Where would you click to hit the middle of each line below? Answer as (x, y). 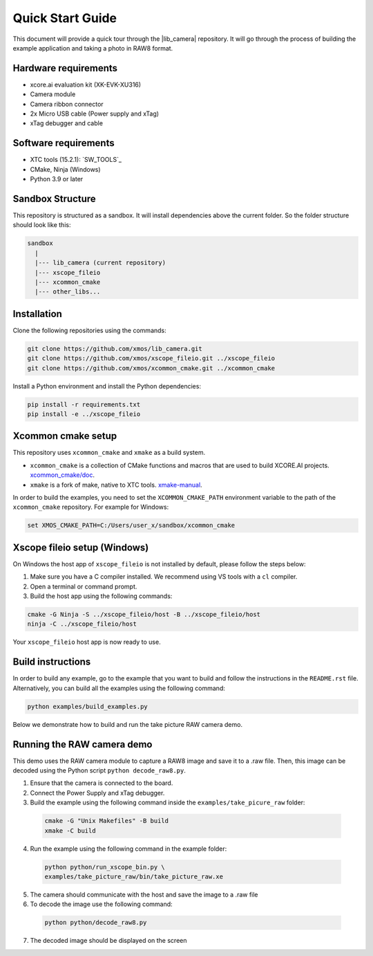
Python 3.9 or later (57, 179)
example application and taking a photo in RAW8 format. (93, 48)
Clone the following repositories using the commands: (90, 330)
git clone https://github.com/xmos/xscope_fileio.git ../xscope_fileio (151, 359)
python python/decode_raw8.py (96, 923)
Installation (37, 314)
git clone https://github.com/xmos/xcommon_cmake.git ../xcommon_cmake (151, 368)
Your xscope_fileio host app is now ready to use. (87, 642)
